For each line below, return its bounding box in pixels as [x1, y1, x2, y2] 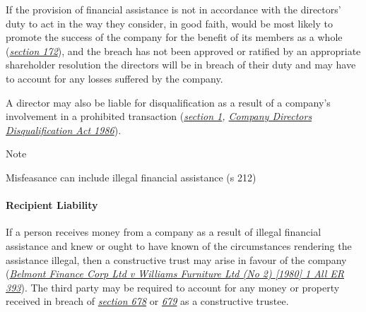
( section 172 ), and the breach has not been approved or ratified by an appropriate [6, 43, 361, 58]
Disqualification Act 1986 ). [6, 122, 122, 137]
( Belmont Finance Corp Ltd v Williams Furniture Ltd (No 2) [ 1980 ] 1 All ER [6, 266, 344, 281]
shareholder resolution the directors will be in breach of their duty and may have [6, 57, 356, 72]
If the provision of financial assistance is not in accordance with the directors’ [6, 2, 341, 16]
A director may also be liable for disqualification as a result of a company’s [6, 95, 331, 109]
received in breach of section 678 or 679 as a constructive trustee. [6, 294, 289, 308]
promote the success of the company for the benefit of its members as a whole [6, 30, 343, 44]
